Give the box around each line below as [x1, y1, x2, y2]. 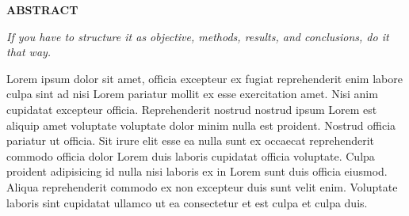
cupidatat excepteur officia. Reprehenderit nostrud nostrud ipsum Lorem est [6, 100, 377, 117]
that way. [6, 44, 52, 60]
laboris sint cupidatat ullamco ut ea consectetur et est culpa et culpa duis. [6, 194, 368, 210]
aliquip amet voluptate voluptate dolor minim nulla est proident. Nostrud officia [6, 116, 396, 133]
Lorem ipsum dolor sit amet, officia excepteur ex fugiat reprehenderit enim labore [6, 70, 403, 86]
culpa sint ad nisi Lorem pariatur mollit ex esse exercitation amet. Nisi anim [6, 85, 378, 102]
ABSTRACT [6, 2, 78, 17]
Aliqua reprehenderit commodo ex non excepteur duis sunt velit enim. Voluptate [6, 178, 398, 195]
